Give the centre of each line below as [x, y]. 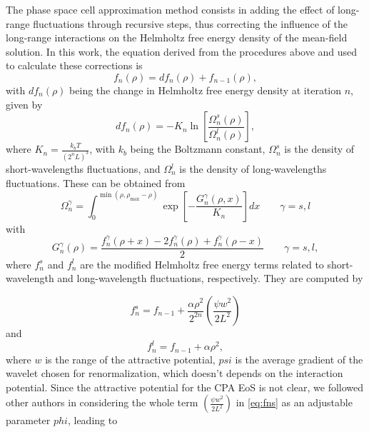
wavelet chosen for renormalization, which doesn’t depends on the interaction [175, 373]
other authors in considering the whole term [102, 402]
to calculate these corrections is [74, 65]
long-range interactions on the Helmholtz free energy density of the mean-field [177, 37]
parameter [28, 420]
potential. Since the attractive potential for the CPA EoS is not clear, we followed [185, 387]
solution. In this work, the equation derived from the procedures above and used [182, 51]
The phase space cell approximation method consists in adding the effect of [170, 9]
